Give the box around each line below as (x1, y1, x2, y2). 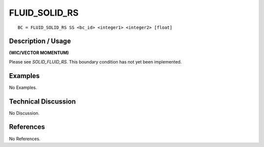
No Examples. (9, 84, 37, 90)
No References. (9, 136, 41, 142)
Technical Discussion (9, 97, 76, 105)
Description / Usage (9, 37, 71, 45)
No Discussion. (9, 110, 40, 116)
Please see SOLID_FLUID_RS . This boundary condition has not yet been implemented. (9, 59, 182, 64)
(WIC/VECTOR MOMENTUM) (9, 50, 69, 56)
